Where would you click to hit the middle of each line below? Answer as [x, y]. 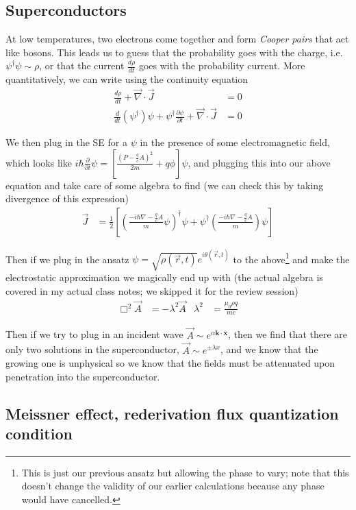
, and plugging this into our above [259, 162]
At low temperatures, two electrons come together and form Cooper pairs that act [177, 39]
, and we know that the [269, 349]
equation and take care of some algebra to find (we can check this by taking [165, 185]
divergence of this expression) [67, 198]
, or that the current [82, 65]
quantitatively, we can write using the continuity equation [127, 79]
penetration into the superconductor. [83, 376]
